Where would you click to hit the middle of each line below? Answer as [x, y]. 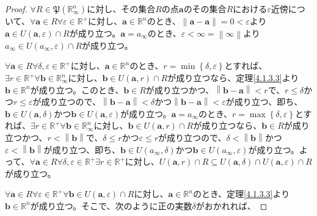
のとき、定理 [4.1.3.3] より [241, 194]
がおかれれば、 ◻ [231, 205]
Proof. [16, 9]
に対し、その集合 [121, 9]
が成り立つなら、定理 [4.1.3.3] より [233, 78]
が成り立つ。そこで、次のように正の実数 [111, 205]
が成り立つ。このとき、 [77, 89]
